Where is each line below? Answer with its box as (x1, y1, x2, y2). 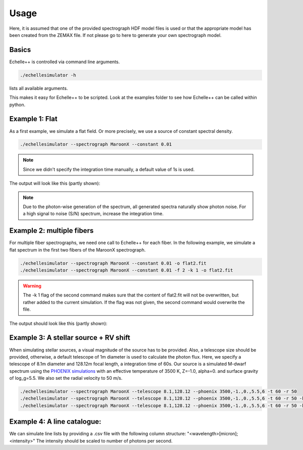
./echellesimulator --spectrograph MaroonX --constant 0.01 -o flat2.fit (20, 260, 207, 266)
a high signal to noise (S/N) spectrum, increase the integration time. (23, 211, 164, 217)
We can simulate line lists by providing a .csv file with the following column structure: (9, 431, 186, 437)
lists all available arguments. (9, 85, 68, 91)
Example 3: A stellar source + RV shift (9, 333, 131, 342)
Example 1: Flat (9, 115, 58, 123)
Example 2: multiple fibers (9, 226, 94, 235)
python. (9, 102, 25, 108)
